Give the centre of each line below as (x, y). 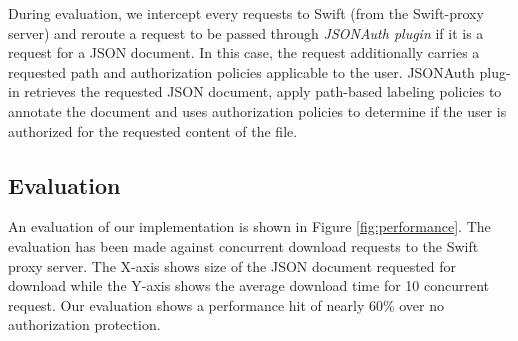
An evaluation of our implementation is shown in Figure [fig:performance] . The (249, 226)
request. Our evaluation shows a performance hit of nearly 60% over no (226, 304)
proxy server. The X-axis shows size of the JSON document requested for (232, 265)
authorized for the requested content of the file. (153, 130)
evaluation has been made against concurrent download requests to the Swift (243, 245)
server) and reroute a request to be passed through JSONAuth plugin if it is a (246, 32)
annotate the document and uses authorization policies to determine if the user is (257, 110)
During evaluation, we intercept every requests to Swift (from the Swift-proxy (246, 13)
